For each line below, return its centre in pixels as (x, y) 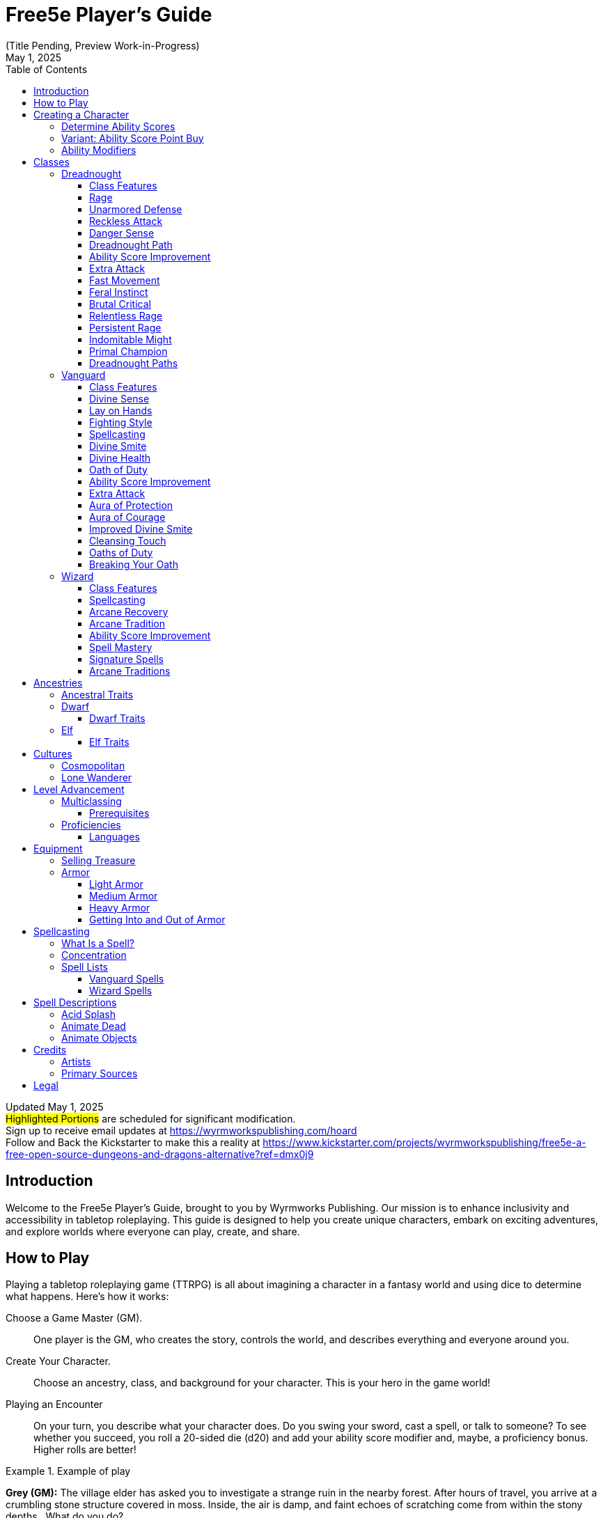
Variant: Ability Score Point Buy (133, 138)
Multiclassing (92, 801)
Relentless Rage (126, 315)
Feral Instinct (119, 292)
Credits (50, 1049)
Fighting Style (121, 422)
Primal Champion (128, 351)
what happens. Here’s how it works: (87, 1297)
